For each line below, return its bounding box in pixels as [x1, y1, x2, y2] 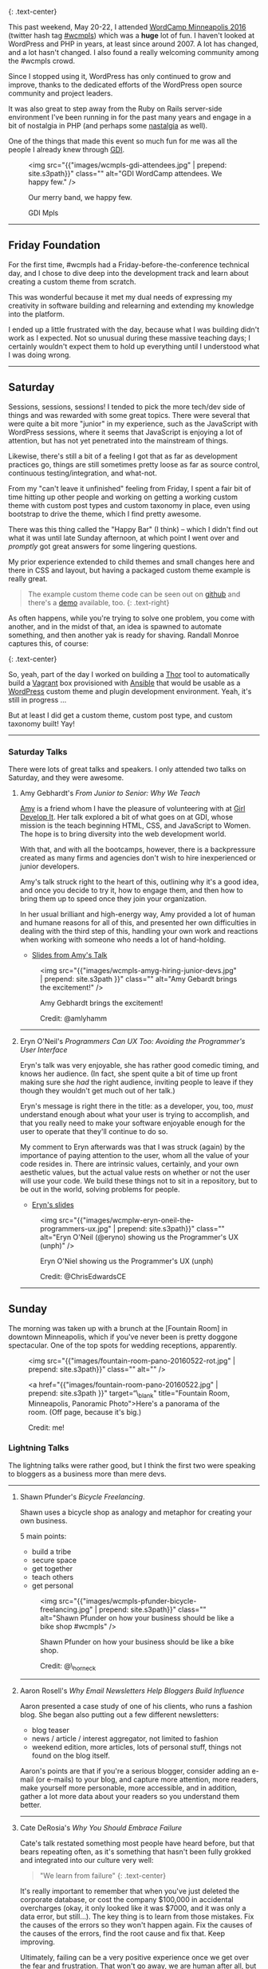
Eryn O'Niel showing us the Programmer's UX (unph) [39, 1256, 214, 1266]
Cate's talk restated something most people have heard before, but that [19, 1838, 255, 1848]
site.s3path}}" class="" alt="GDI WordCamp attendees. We [28, 169, 223, 178]
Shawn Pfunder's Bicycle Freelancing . [19, 1491, 145, 1502]
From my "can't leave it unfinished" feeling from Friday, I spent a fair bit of [8, 483, 251, 493]
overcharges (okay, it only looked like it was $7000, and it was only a [19, 1903, 246, 1912]
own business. [19, 1515, 68, 1526]
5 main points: [19, 1531, 67, 1541]
